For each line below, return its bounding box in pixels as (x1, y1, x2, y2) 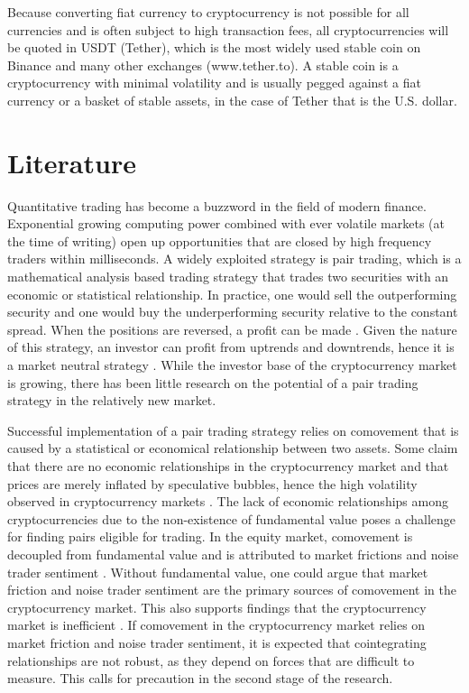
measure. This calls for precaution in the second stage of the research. (7, 669, 393, 688)
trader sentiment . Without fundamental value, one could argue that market (7, 562, 428, 581)
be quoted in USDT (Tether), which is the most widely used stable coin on (7, 38, 421, 57)
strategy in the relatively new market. (7, 391, 216, 410)
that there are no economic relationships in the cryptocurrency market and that (7, 457, 449, 475)
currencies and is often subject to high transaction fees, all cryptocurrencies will (7, 20, 449, 39)
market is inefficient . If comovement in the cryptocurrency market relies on (7, 615, 426, 634)
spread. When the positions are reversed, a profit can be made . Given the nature (7, 319, 457, 338)
